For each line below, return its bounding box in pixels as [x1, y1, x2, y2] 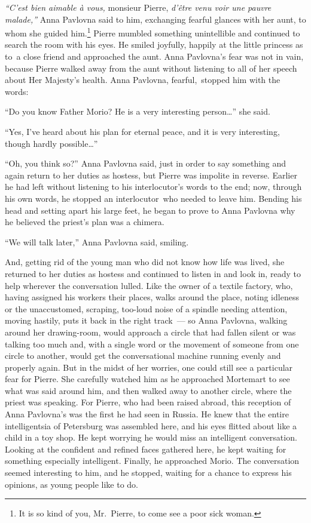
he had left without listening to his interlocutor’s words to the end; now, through [5, 180, 302, 193]
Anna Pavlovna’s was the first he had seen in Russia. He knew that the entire [5, 408, 289, 420]
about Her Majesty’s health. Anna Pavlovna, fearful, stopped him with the [5, 73, 280, 86]
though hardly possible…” [5, 137, 98, 149]
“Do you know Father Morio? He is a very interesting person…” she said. [5, 105, 270, 118]
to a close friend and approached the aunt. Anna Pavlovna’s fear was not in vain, [5, 50, 304, 63]
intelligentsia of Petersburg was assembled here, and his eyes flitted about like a [5, 419, 297, 432]
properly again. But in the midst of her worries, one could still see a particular [5, 361, 293, 373]
